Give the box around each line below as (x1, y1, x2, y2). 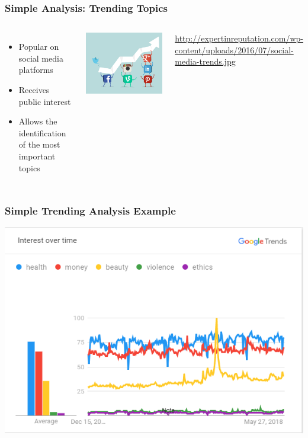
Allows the (18, 115, 57, 127)
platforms (18, 63, 53, 76)
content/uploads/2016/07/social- (175, 43, 294, 56)
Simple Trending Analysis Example (5, 203, 176, 218)
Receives (18, 84, 50, 95)
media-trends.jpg (175, 55, 236, 68)
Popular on (18, 40, 59, 53)
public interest (18, 95, 71, 107)
